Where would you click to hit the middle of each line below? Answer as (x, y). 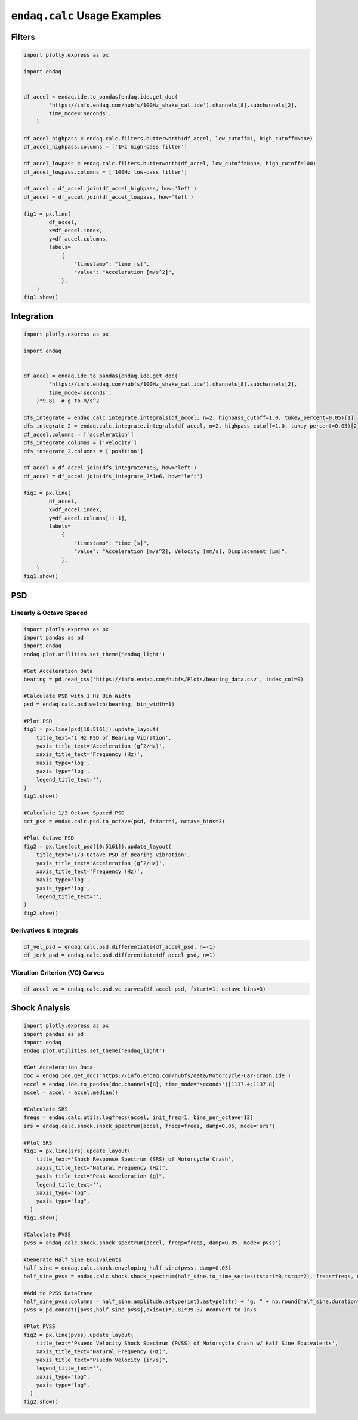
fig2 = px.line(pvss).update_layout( (79, 1335)
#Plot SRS (38, 1143)
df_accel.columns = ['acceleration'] (79, 434)
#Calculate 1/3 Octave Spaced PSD (74, 813)
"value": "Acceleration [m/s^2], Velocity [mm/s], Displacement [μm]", (181, 551)
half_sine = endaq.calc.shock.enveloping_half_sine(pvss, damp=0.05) (127, 1268)
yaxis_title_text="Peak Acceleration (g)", (101, 1176)
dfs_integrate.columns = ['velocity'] (80, 443)
